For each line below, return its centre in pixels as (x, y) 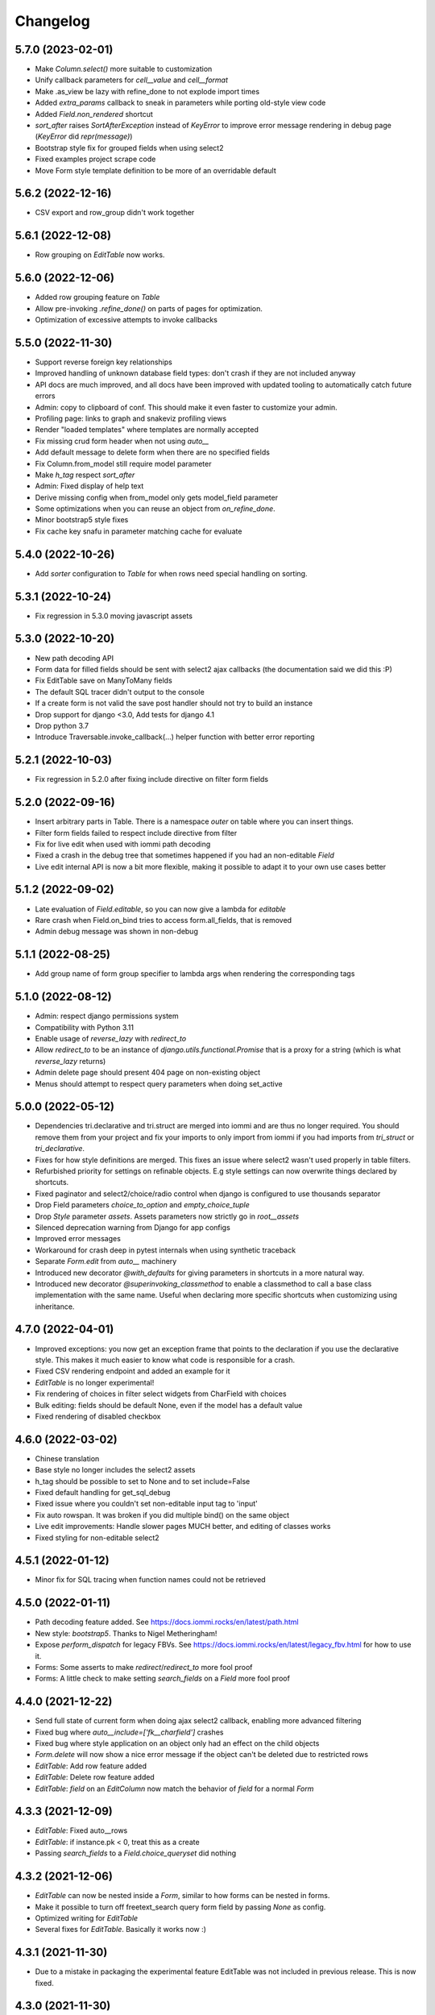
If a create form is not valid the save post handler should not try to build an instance (174, 703)
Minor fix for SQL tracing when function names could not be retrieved (150, 1580)
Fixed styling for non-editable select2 (97, 1537)
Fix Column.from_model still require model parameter (123, 463)
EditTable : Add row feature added (91, 1766)
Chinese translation (67, 1458)
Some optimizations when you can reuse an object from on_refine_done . (155, 509)
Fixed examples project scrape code (95, 159)
